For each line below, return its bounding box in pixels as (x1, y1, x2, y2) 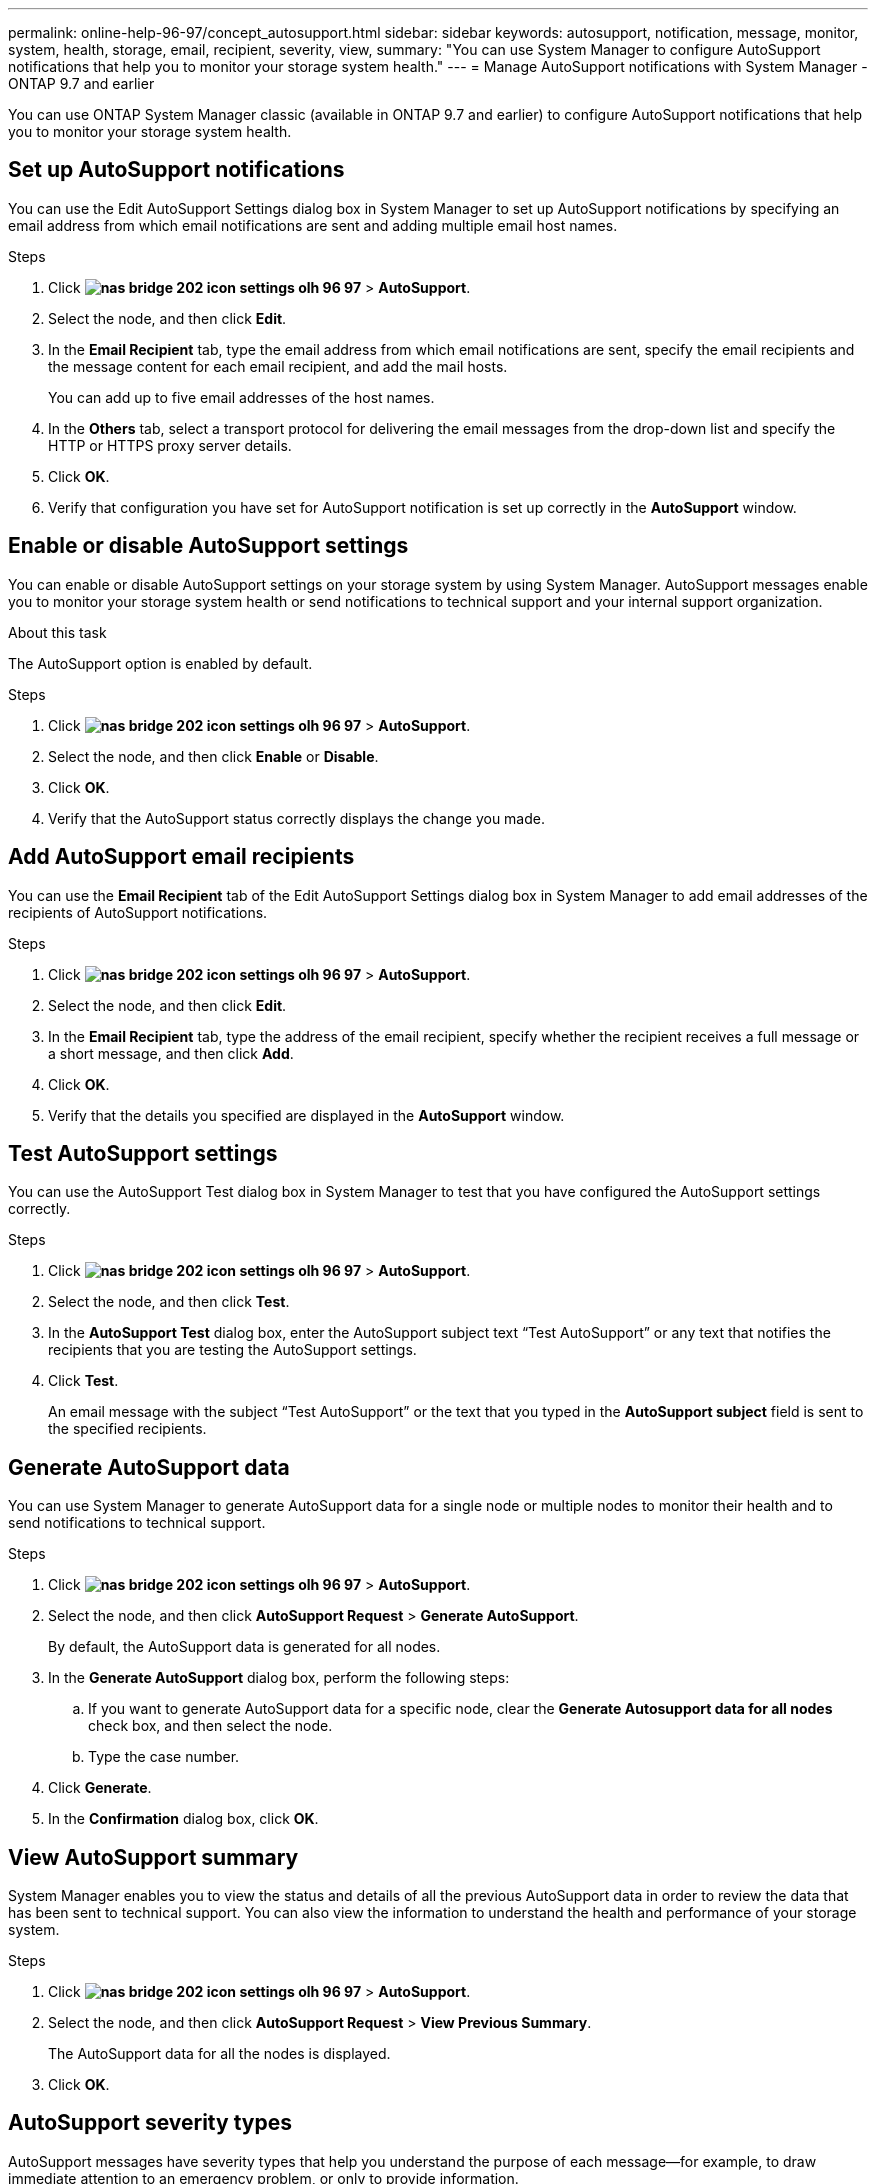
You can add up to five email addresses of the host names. (48, 388, 435, 406)
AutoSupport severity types (8, 2110, 292, 2136)
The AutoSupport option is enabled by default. (8, 654, 313, 672)
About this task (8, 623, 107, 641)
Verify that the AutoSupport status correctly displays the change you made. (48, 809, 545, 827)
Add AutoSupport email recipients (8, 844, 355, 870)
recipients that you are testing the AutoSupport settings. (48, 1341, 417, 1359)
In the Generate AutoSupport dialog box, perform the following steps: (48, 1669, 510, 1687)
